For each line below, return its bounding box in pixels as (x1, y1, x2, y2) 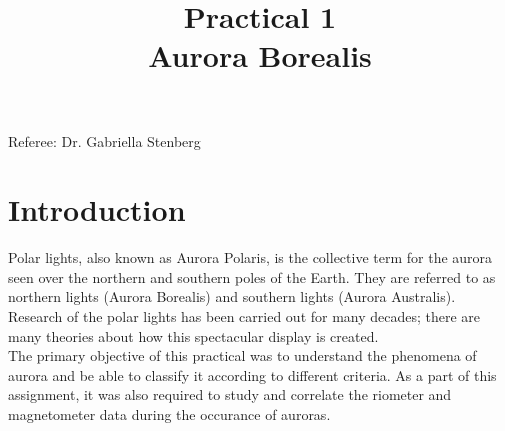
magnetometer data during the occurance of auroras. (8, 404, 331, 425)
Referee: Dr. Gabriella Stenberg (8, 130, 201, 151)
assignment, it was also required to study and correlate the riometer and (8, 384, 452, 405)
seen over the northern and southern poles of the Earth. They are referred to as (8, 266, 496, 287)
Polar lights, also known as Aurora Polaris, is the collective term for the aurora (8, 247, 493, 268)
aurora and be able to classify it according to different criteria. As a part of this (8, 364, 497, 385)
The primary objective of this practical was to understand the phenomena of (8, 345, 477, 366)
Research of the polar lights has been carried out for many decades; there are (8, 306, 481, 327)
